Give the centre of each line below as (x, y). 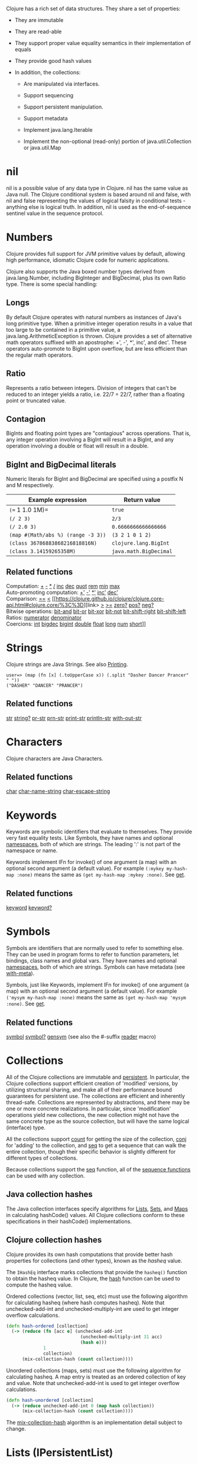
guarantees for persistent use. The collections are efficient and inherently (95, 1096)
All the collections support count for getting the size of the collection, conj (96, 1139)
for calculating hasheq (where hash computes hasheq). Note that (85, 1303)
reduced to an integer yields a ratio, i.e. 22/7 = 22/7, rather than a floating (95, 394)
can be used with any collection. (46, 1176)
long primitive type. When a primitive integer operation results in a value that (99, 323)
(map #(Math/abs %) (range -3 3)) (58, 535)
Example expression (58, 500)
